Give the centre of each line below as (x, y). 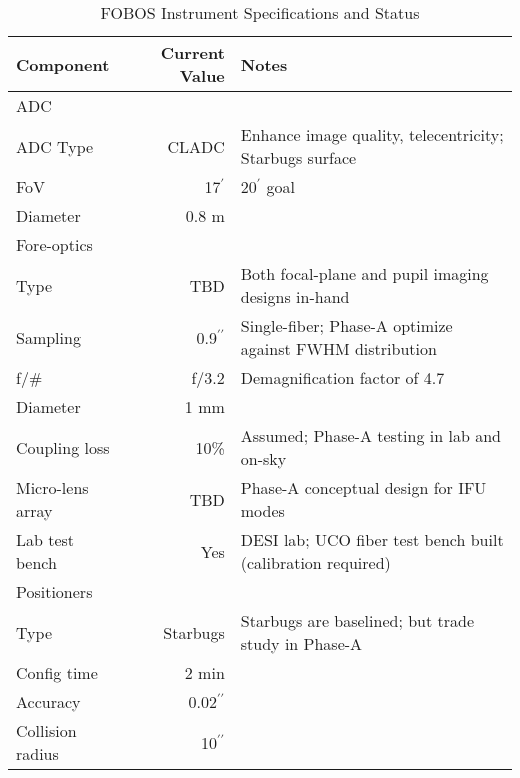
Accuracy (48, 701)
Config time (57, 672)
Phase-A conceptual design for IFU (363, 487)
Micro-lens (52, 487)
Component (63, 64)
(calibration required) (315, 562)
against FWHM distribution (338, 348)
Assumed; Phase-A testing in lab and (370, 435)
